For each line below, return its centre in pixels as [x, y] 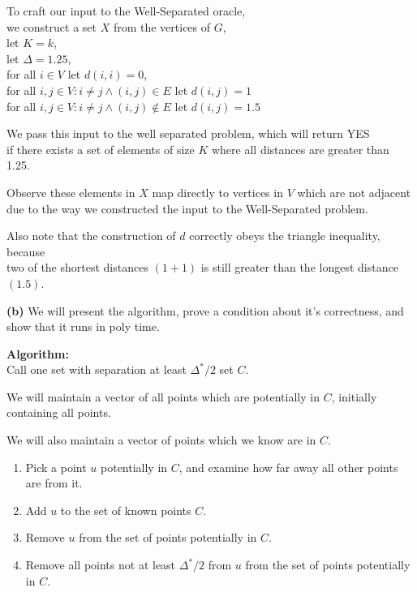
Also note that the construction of [91, 236]
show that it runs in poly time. [83, 326]
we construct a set [52, 26]
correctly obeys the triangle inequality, [285, 236]
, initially [354, 396]
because [26, 251]
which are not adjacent [354, 192]
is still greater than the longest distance [299, 267]
